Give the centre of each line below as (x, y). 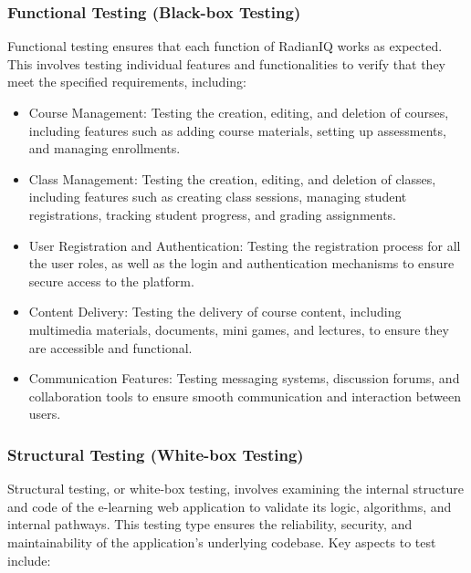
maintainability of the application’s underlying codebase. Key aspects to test (222, 542)
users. (45, 414)
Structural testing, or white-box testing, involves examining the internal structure (235, 489)
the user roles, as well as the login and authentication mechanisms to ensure (241, 263)
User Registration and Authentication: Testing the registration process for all (245, 245)
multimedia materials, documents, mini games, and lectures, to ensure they (239, 329)
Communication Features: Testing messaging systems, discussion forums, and (244, 378)
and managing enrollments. (105, 148)
